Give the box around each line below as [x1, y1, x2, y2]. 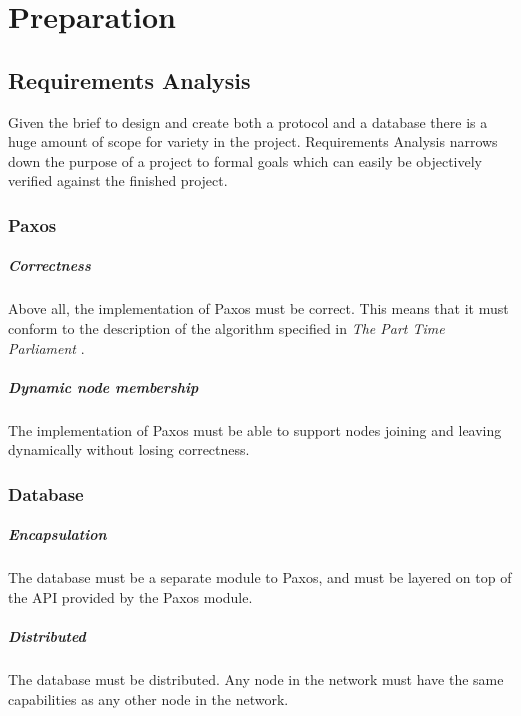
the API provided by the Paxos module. [8, 586, 253, 607]
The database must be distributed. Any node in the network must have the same [8, 669, 504, 690]
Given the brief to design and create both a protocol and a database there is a [8, 111, 488, 132]
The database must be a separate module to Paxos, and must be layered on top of [8, 567, 512, 588]
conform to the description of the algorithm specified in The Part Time [8, 317, 445, 338]
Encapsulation [8, 524, 107, 545]
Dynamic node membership [8, 376, 199, 397]
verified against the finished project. [8, 170, 228, 191]
